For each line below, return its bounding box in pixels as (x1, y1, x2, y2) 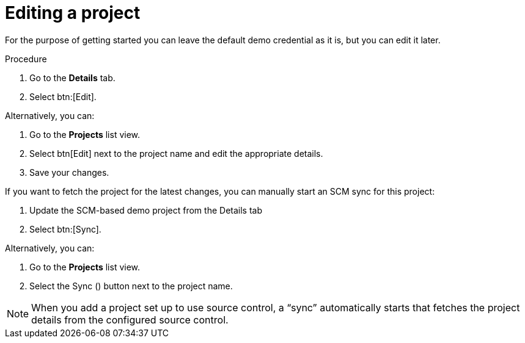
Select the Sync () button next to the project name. (29, 280, 233, 291)
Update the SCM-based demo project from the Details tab (29, 204, 262, 215)
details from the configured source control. (31, 313, 229, 326)
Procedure (5, 53, 47, 64)
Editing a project (5, 2, 141, 23)
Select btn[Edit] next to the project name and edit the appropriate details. (29, 148, 323, 159)
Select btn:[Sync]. (29, 223, 101, 234)
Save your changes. (29, 167, 109, 178)
